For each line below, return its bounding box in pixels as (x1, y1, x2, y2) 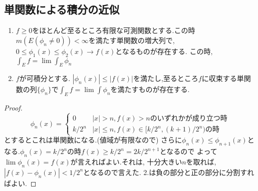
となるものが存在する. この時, (115, 45, 213, 56)
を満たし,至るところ (133, 73, 198, 83)
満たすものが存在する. (117, 84, 190, 94)
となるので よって (159, 146, 217, 156)
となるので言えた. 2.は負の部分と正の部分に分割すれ (83, 166, 254, 177)
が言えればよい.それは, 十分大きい (70, 156, 182, 166)
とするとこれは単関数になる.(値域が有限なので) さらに (4, 134, 182, 145)
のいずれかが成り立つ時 (150, 115, 227, 122)
